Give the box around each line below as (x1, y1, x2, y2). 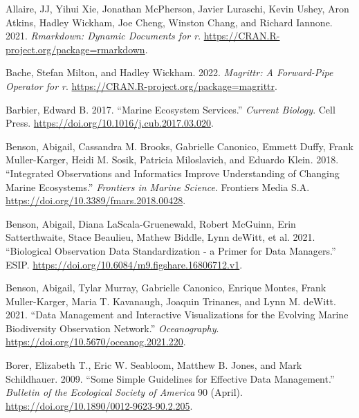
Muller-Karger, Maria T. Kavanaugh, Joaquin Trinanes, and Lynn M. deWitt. (6, 293, 336, 308)
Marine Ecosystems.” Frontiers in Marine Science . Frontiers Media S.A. (6, 179, 310, 194)
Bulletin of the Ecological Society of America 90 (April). (6, 385, 243, 399)
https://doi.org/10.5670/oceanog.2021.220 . (6, 334, 186, 349)
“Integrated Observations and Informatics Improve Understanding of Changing (6, 165, 340, 180)
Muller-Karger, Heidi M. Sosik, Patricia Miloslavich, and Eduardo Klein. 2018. (6, 152, 339, 167)
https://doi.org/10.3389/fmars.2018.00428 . (6, 193, 186, 208)
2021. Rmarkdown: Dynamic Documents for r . (6, 28, 201, 43)
